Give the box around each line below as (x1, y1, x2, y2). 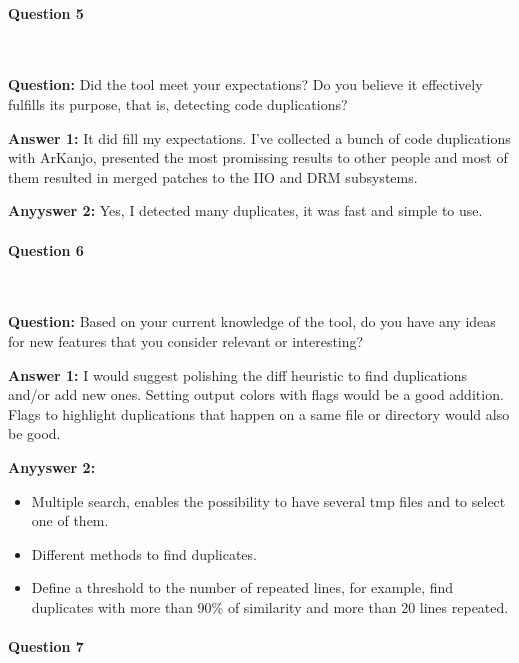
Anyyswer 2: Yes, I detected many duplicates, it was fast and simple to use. (8, 200, 483, 221)
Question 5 (8, 2, 84, 23)
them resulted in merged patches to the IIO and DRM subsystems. (8, 166, 418, 187)
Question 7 (8, 636, 84, 657)
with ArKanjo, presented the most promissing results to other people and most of (8, 147, 508, 168)
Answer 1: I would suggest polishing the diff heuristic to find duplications (8, 364, 468, 385)
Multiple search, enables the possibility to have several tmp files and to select (31, 490, 506, 511)
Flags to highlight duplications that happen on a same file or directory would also (8, 403, 510, 424)
